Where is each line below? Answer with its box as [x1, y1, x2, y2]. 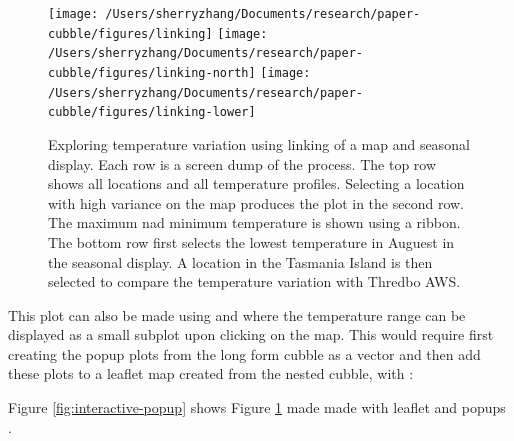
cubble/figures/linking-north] [48, 65, 256, 80]
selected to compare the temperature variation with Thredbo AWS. [48, 271, 461, 292]
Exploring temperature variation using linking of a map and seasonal [48, 133, 470, 154]
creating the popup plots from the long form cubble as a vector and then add [8, 343, 481, 364]
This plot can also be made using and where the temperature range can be [8, 304, 466, 325]
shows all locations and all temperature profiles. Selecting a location [48, 173, 465, 194]
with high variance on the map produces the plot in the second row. [48, 192, 464, 213]
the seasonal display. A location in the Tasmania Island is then [48, 251, 433, 272]
